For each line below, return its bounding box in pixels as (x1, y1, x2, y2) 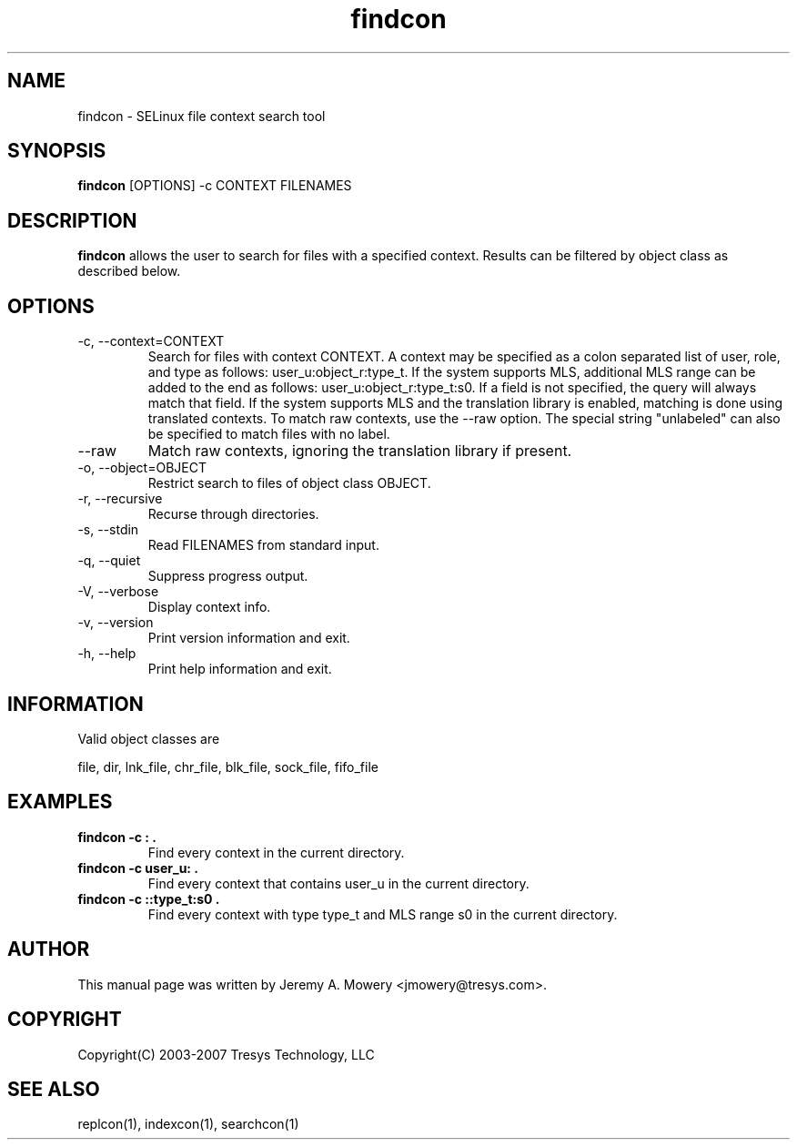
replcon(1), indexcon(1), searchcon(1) (77, 1116, 299, 1132)
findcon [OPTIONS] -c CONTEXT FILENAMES (77, 178, 352, 194)
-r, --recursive (77, 491, 163, 507)
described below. (77, 263, 181, 279)
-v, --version (77, 614, 154, 631)
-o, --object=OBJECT (77, 460, 207, 476)
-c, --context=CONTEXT (77, 333, 225, 350)
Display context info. (147, 599, 271, 615)
